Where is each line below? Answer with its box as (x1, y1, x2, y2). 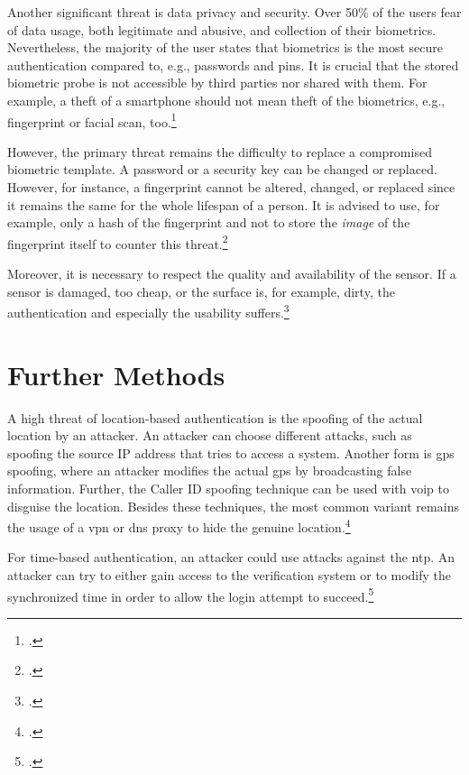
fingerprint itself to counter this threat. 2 (7, 231, 228, 253)
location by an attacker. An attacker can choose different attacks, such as (7, 426, 412, 445)
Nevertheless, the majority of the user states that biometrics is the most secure (7, 38, 444, 57)
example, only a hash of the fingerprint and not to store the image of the (7, 213, 410, 232)
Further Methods (7, 355, 225, 392)
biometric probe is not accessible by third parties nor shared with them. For (7, 73, 428, 92)
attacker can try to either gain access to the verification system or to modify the (7, 566, 452, 584)
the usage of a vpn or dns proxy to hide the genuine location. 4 (7, 515, 351, 536)
